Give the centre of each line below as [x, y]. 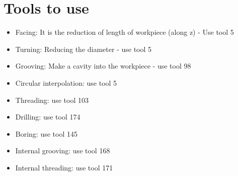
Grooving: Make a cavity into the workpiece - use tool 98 [103, 66]
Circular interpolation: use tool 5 [66, 82]
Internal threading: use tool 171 [64, 167]
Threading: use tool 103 [52, 100]
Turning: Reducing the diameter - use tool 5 [84, 49]
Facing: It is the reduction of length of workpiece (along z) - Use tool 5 [125, 32]
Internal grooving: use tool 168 [63, 151]
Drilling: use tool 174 [48, 117]
